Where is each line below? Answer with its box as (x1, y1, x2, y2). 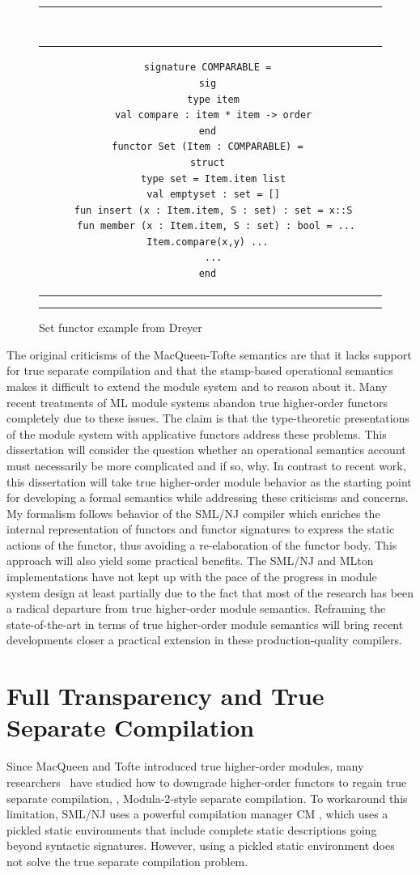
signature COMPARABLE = (143, 62, 272, 74)
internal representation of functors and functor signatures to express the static (6, 520, 395, 537)
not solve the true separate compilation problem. (6, 852, 248, 869)
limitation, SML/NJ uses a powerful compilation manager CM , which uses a (6, 805, 388, 822)
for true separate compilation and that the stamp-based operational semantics (6, 362, 393, 379)
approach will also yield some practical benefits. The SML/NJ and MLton (6, 552, 374, 569)
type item (187, 93, 240, 105)
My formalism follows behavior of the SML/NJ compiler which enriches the (6, 504, 380, 521)
